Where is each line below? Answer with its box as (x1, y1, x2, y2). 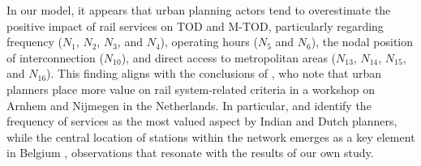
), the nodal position (311, 33, 414, 50)
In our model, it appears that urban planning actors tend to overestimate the (6, 2, 391, 18)
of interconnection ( (6, 49, 104, 66)
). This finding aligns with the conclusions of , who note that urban (46, 65, 382, 82)
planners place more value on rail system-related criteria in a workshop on (6, 80, 376, 97)
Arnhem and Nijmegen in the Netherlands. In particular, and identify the (6, 96, 372, 113)
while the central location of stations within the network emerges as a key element (6, 128, 415, 145)
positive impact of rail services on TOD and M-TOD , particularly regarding (6, 17, 384, 34)
